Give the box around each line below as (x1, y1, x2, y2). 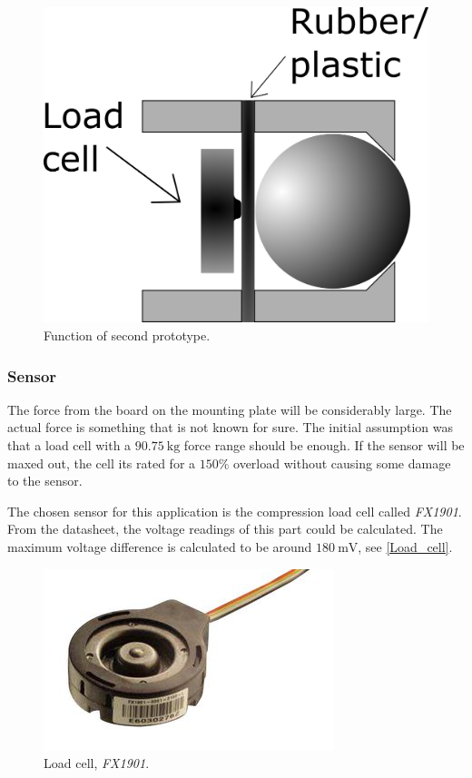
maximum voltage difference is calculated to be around (7, 537, 312, 556)
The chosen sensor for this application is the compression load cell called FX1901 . (7, 501, 462, 520)
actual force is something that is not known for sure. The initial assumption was (7, 418, 454, 437)
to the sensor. (7, 471, 83, 490)
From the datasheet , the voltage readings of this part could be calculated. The (7, 519, 443, 538)
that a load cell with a (7, 435, 132, 454)
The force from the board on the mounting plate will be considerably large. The (7, 399, 452, 419)
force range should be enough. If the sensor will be (183, 435, 465, 454)
